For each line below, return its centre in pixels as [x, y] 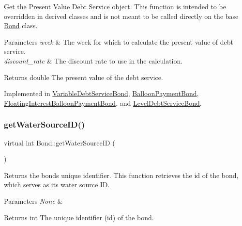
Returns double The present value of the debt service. [83, 77]
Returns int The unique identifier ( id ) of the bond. [79, 217]
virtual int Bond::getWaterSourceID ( [60, 142]
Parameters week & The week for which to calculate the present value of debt [119, 41]
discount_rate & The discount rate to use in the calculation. [93, 60]
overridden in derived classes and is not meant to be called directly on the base [121, 16]
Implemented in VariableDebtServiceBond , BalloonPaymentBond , [101, 93]
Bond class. [21, 25]
